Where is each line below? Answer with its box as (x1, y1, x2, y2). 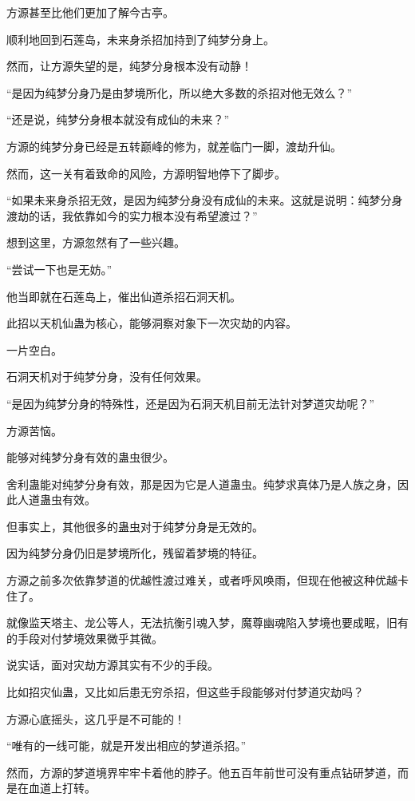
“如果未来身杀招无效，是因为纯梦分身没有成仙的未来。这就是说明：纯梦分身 (6, 192, 403, 208)
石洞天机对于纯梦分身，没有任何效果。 (6, 368, 207, 385)
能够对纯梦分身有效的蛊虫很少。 (6, 449, 174, 466)
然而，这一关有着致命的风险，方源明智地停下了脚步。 (6, 165, 286, 181)
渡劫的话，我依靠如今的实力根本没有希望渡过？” (6, 207, 258, 224)
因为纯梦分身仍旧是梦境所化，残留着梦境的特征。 (6, 545, 263, 561)
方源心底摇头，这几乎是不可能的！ (6, 710, 185, 727)
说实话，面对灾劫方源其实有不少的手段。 (6, 656, 219, 673)
